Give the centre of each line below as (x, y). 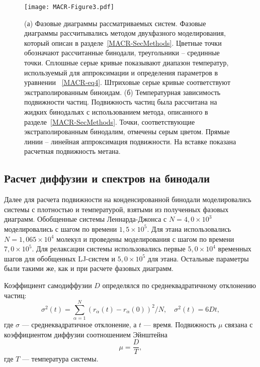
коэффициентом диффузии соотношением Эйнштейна (86, 334)
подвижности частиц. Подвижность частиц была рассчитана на (121, 102)
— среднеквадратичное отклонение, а (79, 325)
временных (235, 249)
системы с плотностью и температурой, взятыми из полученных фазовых (116, 209)
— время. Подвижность (180, 325)
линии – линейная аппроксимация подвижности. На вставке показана (130, 141)
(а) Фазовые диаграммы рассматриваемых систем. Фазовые (115, 23)
